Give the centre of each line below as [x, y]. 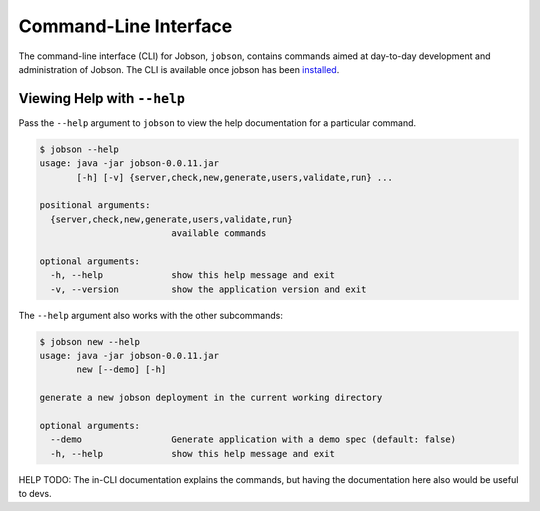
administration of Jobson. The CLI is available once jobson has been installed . [179, 69]
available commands [219, 233]
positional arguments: [95, 205]
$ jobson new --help [89, 341]
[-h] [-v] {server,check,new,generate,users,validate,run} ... [235, 177]
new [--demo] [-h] [121, 369]
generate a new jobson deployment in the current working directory [211, 398]
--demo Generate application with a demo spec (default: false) [253, 439]
